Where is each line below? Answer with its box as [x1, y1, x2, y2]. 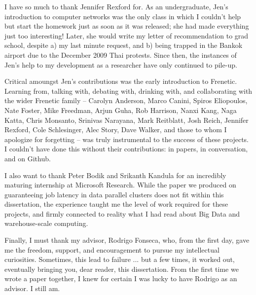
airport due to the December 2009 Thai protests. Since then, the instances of [4, 49, 237, 60]
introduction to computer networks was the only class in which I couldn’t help [4, 11, 241, 21]
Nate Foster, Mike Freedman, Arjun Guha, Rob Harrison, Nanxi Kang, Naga [4, 105, 237, 115]
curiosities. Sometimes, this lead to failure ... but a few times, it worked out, [4, 254, 235, 264]
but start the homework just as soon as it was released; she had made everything [4, 21, 249, 31]
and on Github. [4, 153, 51, 163]
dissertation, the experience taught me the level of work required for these [4, 199, 228, 209]
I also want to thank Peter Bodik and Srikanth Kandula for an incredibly [4, 170, 226, 180]
